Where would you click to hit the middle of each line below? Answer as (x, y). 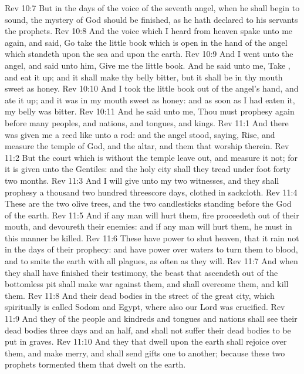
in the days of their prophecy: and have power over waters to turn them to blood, (151, 249)
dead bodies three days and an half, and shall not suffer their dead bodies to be (148, 330)
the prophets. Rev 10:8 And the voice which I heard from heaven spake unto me (149, 31)
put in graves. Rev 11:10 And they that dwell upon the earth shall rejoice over (146, 341)
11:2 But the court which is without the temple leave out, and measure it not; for (151, 157)
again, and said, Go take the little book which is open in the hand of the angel (146, 42)
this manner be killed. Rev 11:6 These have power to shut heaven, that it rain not (152, 237)
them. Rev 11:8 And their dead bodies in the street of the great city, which (140, 295)
